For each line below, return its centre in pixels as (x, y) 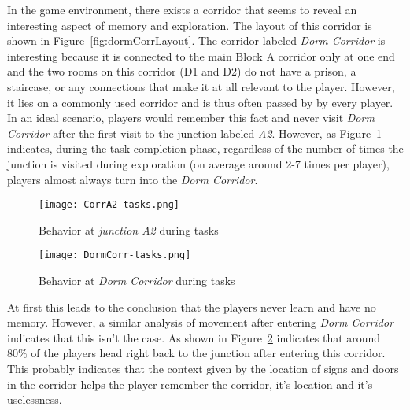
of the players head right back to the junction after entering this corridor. (208, 353)
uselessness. (35, 399)
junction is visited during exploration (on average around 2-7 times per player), (198, 163)
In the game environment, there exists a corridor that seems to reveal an (182, 9)
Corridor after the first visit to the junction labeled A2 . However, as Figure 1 (195, 133)
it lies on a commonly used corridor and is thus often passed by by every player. (200, 102)
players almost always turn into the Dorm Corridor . (133, 179)
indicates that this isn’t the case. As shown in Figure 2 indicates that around (194, 337)
